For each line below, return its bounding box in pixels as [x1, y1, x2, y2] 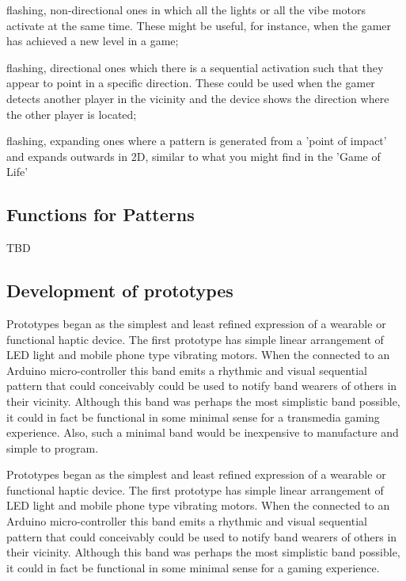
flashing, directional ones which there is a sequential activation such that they [6, 59, 384, 75]
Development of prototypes [6, 278, 233, 303]
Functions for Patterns [6, 202, 195, 227]
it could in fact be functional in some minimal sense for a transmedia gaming [6, 408, 380, 425]
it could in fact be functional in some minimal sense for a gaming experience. [6, 559, 380, 575]
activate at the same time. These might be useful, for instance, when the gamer [6, 17, 392, 33]
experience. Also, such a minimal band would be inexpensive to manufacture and [6, 424, 399, 441]
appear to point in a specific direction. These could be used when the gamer [6, 75, 375, 91]
